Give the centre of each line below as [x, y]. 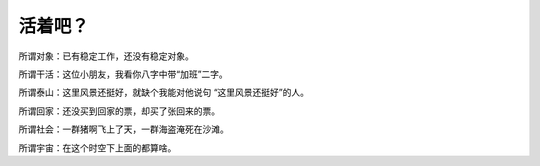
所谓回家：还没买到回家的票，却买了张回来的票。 [119, 111]
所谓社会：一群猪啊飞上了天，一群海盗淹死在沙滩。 [123, 129]
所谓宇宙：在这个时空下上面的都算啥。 [97, 147]
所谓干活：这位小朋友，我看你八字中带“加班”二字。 [123, 74]
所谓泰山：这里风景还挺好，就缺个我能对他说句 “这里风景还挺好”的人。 [164, 92]
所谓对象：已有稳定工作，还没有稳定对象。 [106, 56]
